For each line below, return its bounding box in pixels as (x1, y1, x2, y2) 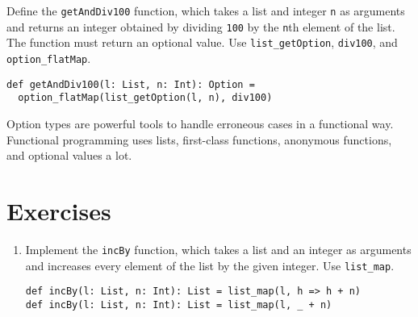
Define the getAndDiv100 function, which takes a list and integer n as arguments (6, 2, 405, 19)
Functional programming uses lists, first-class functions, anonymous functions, (6, 131, 392, 148)
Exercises (6, 194, 111, 227)
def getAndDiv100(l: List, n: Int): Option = (6, 78, 255, 90)
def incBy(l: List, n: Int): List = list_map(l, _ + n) (25, 298, 332, 311)
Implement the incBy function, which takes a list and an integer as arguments (25, 240, 412, 257)
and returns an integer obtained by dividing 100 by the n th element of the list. (6, 18, 395, 35)
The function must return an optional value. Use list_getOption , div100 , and (6, 34, 398, 51)
